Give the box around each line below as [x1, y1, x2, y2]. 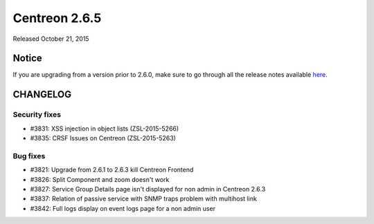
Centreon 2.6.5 [12, 10, 102, 26]
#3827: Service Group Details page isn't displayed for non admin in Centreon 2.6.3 [30, 185, 266, 193]
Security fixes [12, 110, 62, 120]
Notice [12, 53, 43, 64]
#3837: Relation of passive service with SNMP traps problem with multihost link [30, 194, 258, 203]
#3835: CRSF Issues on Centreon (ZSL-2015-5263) [30, 134, 177, 142]
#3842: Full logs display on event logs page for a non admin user [30, 204, 216, 212]
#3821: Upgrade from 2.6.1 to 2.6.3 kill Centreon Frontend [30, 166, 194, 174]
